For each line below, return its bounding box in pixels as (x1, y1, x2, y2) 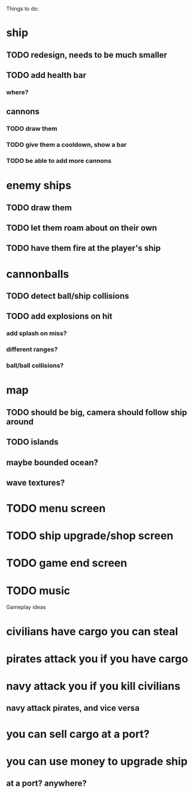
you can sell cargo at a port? (6, 727, 150, 741)
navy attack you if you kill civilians (6, 679, 181, 693)
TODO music (6, 584, 71, 598)
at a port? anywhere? (6, 778, 87, 789)
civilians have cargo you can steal (6, 625, 178, 638)
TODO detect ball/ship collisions (6, 290, 130, 301)
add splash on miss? (6, 329, 67, 338)
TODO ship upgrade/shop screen (6, 529, 174, 543)
